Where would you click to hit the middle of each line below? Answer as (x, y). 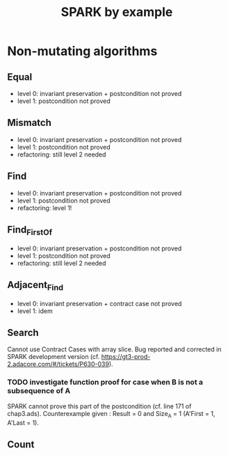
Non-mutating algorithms (82, 51)
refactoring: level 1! (44, 208)
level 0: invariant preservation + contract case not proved (99, 303)
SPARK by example (117, 12)
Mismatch (30, 123)
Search (23, 333)
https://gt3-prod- (126, 357)
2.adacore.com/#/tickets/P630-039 (58, 364)
